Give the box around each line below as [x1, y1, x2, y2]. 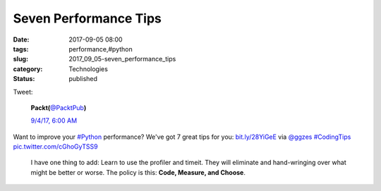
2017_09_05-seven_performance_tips [68, 55, 176, 63]
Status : [13, 75, 35, 83]
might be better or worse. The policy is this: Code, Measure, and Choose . [30, 168, 246, 176]
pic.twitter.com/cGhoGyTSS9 [13, 142, 98, 151]
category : [13, 64, 43, 73]
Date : [13, 35, 30, 44]
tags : [13, 44, 29, 53]
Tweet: [13, 87, 33, 96]
